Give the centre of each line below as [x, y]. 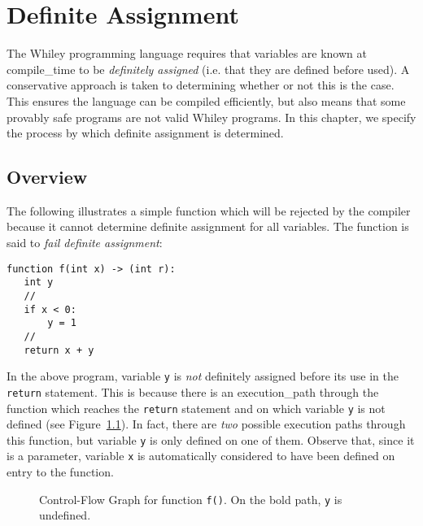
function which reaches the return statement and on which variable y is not [196, 408]
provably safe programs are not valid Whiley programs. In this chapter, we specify [211, 117]
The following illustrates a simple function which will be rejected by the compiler [209, 210]
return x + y [59, 350]
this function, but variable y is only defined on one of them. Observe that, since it [211, 439]
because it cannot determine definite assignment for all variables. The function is [208, 226]
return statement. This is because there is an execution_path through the [193, 391]
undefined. [65, 515]
